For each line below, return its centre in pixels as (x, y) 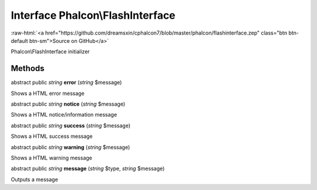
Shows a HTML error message (48, 93)
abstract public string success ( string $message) (71, 125)
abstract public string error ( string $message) (66, 83)
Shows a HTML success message (52, 136)
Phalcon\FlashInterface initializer (50, 52)
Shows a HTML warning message (52, 158)
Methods (28, 68)
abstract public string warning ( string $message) (70, 147)
